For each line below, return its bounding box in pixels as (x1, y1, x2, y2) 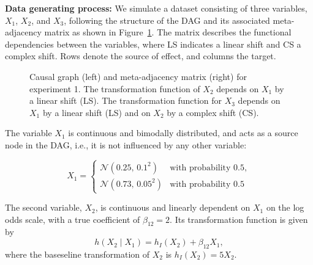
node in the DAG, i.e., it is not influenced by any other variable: (5, 138, 247, 151)
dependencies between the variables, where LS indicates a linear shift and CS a (5, 37, 301, 50)
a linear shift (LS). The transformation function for (29, 94, 222, 107)
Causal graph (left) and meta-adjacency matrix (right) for (29, 70, 247, 82)
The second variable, (5, 201, 82, 214)
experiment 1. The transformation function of (29, 82, 200, 95)
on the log (266, 201, 304, 214)
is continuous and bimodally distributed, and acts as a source (68, 126, 298, 139)
